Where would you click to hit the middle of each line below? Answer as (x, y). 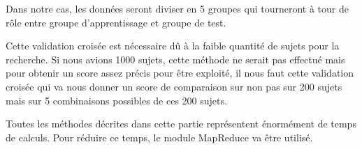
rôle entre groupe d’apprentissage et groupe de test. (116, 22)
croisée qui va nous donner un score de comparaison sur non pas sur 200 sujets (174, 86)
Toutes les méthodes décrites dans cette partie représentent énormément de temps (181, 124)
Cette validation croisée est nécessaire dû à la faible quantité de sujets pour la (173, 46)
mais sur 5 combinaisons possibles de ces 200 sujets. (116, 100)
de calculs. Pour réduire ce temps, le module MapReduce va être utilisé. (159, 137)
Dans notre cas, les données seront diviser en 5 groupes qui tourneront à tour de (177, 8)
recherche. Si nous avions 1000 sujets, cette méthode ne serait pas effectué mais (175, 59)
